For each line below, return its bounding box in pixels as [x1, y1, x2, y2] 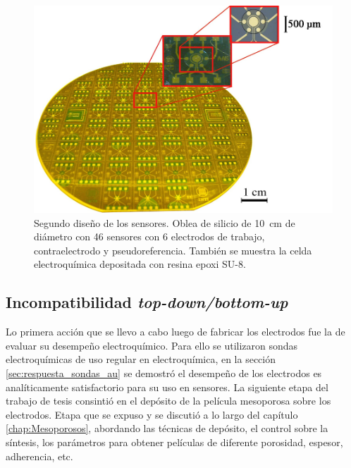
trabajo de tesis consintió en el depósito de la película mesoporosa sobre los [6, 393, 331, 408]
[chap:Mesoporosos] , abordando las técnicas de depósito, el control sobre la [6, 421, 328, 436]
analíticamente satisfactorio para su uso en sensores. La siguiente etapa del [6, 379, 328, 394]
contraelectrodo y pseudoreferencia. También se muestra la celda [34, 242, 312, 257]
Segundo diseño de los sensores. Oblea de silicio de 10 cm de [34, 215, 295, 230]
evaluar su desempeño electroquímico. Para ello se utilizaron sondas [6, 338, 298, 352]
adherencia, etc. [6, 448, 73, 463]
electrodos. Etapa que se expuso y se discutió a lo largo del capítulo [6, 407, 298, 421]
